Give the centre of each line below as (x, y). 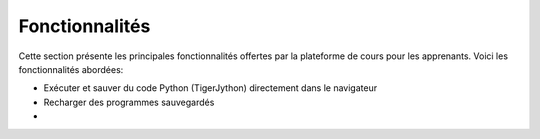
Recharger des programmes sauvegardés (129, 102)
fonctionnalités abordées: (71, 69)
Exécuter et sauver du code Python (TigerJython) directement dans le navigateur (210, 88)
